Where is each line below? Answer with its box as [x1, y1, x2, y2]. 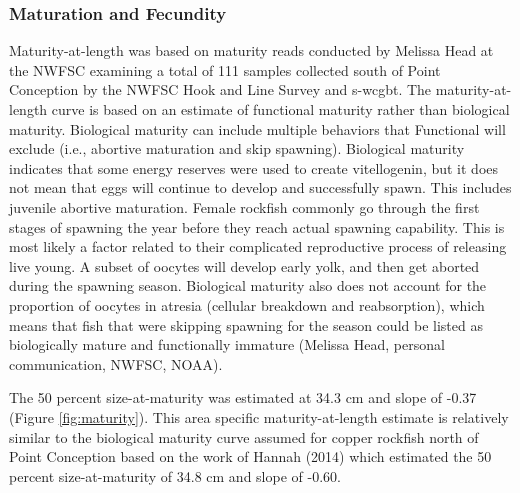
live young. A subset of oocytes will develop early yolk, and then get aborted [9, 255, 480, 276]
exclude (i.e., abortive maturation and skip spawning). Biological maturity [9, 138, 465, 159]
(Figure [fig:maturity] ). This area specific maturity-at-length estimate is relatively [9, 406, 509, 427]
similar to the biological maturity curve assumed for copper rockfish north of [9, 426, 479, 447]
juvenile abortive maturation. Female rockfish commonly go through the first [9, 196, 480, 217]
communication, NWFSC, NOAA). [9, 353, 223, 374]
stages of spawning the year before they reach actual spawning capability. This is [9, 216, 505, 237]
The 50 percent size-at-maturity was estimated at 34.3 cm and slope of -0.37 [9, 387, 477, 408]
